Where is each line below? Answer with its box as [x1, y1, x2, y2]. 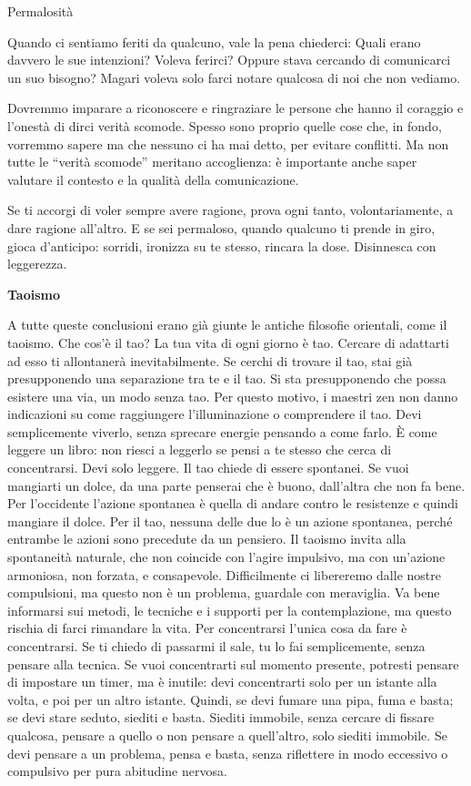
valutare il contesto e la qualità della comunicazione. [7, 169, 299, 189]
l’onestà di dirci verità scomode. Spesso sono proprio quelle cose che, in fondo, [7, 116, 442, 135]
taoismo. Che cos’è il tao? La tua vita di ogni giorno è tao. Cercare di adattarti [7, 332, 449, 352]
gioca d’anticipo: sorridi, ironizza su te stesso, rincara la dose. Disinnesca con [7, 236, 436, 255]
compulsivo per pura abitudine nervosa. [7, 761, 227, 781]
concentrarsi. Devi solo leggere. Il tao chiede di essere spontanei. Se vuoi [7, 458, 409, 477]
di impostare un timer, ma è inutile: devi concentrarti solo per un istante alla [7, 672, 437, 691]
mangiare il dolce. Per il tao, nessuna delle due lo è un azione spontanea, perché [7, 511, 453, 530]
